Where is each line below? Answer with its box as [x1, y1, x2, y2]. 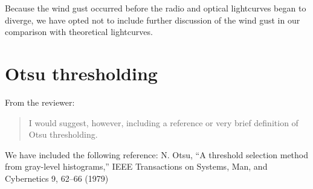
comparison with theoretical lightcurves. [5, 25, 153, 38]
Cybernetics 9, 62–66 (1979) [5, 171, 109, 184]
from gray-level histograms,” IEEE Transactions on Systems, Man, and [5, 160, 268, 173]
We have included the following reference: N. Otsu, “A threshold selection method [5, 148, 309, 161]
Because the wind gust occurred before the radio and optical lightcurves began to [5, 2, 306, 14]
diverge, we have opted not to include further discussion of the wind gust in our [5, 13, 300, 26]
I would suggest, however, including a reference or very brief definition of [28, 116, 298, 129]
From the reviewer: [5, 95, 75, 108]
